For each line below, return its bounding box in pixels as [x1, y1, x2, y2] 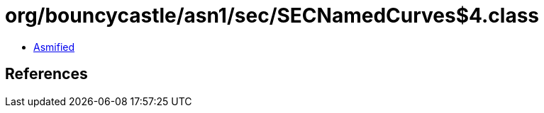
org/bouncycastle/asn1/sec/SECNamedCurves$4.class [5, 4, 540, 28]
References [5, 65, 88, 83]
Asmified [33, 40, 75, 53]
